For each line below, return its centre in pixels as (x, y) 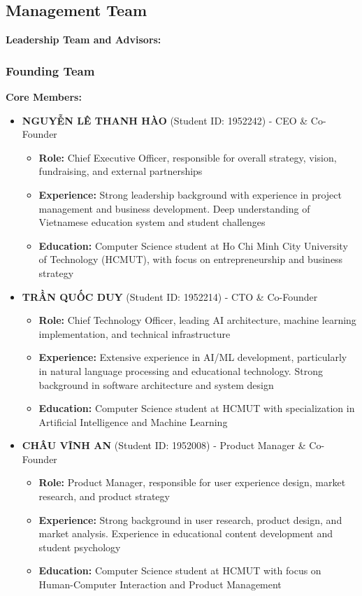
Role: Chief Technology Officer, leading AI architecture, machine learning (197, 320)
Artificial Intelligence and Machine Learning (133, 421)
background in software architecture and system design (156, 384)
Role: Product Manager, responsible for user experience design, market (192, 482)
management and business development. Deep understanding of (174, 208)
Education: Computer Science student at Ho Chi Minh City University (193, 245)
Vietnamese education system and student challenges (152, 222)
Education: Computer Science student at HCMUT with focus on (180, 570)
